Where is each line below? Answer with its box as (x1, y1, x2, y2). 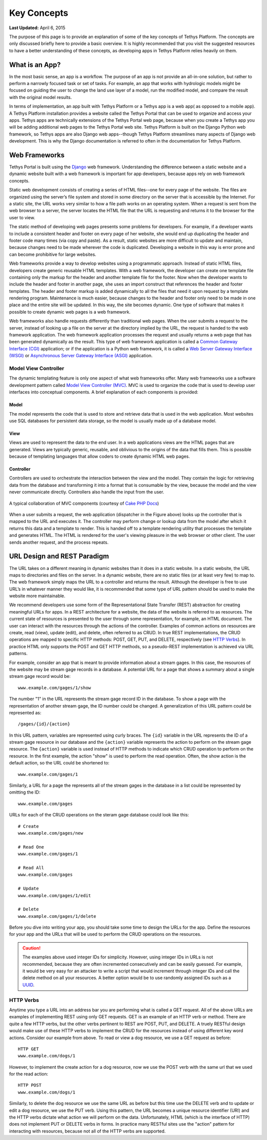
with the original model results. (9, 94, 72, 100)
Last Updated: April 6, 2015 (9, 25, 66, 31)
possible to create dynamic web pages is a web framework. (9, 309, 131, 315)
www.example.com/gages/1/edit (18, 893, 91, 898)
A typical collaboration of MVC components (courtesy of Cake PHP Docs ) (9, 500, 159, 506)
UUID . (22, 982, 35, 988)
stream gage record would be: (9, 673, 71, 679)
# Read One (18, 844, 44, 850)
